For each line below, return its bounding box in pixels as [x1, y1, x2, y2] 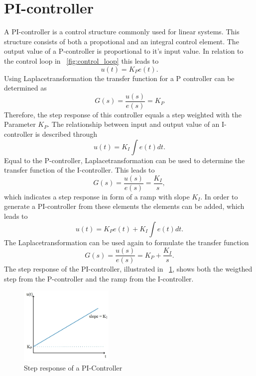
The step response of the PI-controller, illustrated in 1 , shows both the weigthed [4, 264, 253, 274]
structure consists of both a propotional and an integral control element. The [4, 36, 239, 46]
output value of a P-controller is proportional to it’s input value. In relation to [4, 46, 244, 56]
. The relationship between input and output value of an [47, 119, 220, 129]
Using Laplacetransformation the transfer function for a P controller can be [4, 73, 235, 83]
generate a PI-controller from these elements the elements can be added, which [4, 201, 245, 211]
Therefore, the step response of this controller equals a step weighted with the [4, 109, 242, 119]
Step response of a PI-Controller [24, 363, 123, 373]
